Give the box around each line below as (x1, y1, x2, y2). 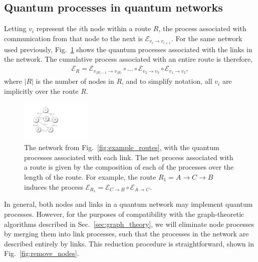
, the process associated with (158, 23, 246, 34)
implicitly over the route (4, 85, 79, 96)
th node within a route (81, 23, 151, 34)
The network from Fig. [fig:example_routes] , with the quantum (24, 142, 219, 153)
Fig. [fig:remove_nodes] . (4, 248, 79, 258)
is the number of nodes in (36, 76, 114, 86)
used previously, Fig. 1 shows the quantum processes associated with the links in (4, 44, 252, 54)
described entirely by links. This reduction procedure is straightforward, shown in (4, 238, 254, 248)
